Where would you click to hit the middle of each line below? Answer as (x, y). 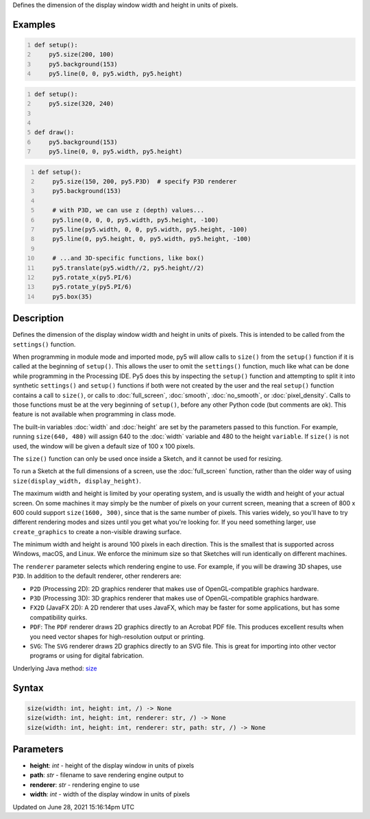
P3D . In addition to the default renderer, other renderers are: (97, 576)
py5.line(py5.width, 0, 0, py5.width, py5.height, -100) (150, 230)
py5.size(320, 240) (82, 104)
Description (38, 318)
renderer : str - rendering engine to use (85, 785)
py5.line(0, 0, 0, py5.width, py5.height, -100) (136, 220)
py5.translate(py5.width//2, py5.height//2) (128, 268)
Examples (34, 24)
